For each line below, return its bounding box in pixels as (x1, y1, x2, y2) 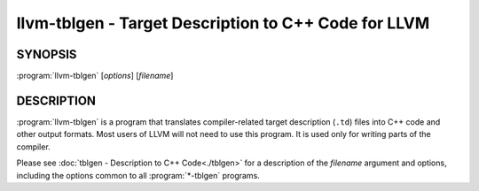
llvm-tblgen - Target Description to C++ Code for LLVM (16, 13, 430, 33)
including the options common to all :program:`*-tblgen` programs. (16, 170, 261, 180)
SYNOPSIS (16, 47, 77, 62)
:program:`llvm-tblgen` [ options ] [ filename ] (16, 71, 174, 81)
